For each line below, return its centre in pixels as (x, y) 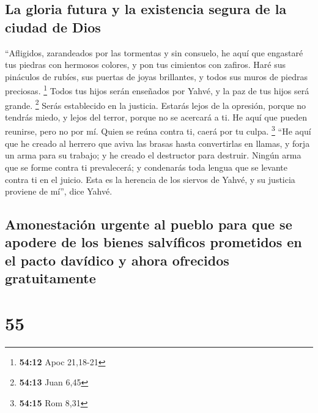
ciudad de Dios (53, 27)
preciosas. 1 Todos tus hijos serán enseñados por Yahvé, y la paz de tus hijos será (157, 90)
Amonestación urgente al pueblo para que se (149, 224)
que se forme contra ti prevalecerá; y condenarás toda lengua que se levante (146, 167)
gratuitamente (50, 278)
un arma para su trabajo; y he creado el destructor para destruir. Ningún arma (153, 155)
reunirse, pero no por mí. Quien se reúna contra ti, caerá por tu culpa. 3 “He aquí (158, 130)
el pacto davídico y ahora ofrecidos (117, 260)
